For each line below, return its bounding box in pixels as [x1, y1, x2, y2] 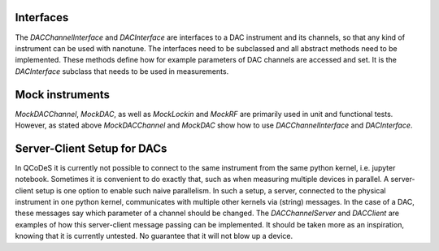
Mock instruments [15, 88, 110, 102]
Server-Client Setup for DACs [15, 141, 167, 155]
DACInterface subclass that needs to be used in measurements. [15, 66, 229, 76]
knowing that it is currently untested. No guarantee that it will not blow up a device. [15, 232, 293, 241]
